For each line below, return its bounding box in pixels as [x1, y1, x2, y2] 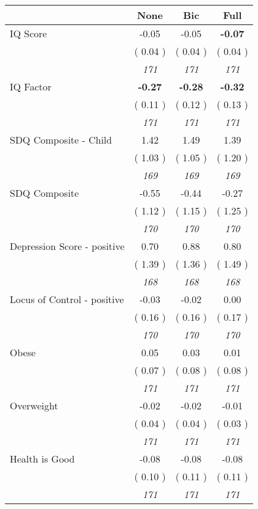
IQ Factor [10, 79, 52, 93]
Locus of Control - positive [10, 292, 124, 306]
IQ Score [10, 26, 47, 40]
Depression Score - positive [10, 239, 125, 253]
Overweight [10, 398, 59, 412]
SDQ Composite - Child [10, 133, 112, 147]
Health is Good [10, 452, 75, 466]
